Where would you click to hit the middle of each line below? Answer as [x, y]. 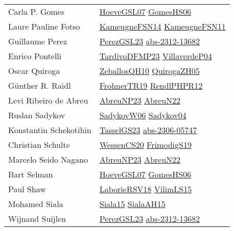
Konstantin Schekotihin [50, 130]
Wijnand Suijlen [37, 219]
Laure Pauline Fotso [44, 26]
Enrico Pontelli [35, 56]
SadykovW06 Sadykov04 [143, 115]
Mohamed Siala [36, 204]
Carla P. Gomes [36, 11]
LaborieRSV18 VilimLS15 [146, 189]
